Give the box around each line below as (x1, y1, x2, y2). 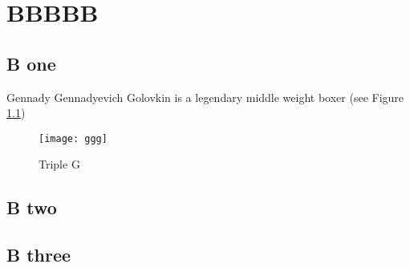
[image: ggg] (39, 132, 108, 144)
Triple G (39, 156, 80, 173)
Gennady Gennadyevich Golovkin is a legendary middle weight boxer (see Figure (6, 88, 404, 105)
